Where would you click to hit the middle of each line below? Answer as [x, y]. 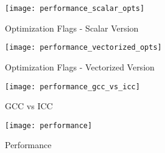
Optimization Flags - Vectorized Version [80, 66]
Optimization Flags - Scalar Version [72, 28]
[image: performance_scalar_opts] [75, 8]
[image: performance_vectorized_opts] [83, 48]
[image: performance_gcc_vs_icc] [72, 87]
